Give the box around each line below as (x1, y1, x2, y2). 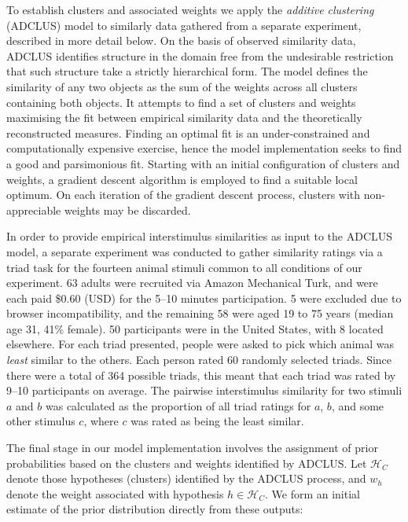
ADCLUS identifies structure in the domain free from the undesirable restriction (6, 47, 394, 64)
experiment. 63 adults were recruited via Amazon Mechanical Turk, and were (6, 274, 378, 291)
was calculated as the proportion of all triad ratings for (45, 397, 311, 414)
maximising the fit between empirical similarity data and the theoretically (6, 109, 362, 126)
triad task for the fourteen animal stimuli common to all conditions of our (6, 259, 362, 275)
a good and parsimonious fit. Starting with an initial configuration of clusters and (6, 155, 400, 171)
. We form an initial (264, 485, 360, 502)
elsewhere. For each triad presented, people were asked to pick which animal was (6, 336, 394, 352)
